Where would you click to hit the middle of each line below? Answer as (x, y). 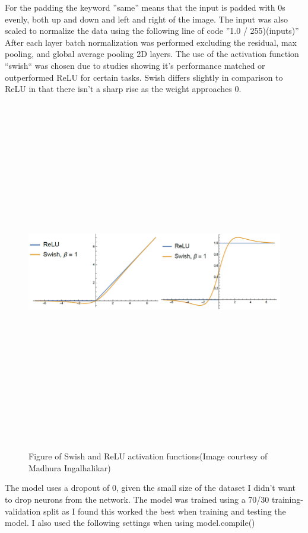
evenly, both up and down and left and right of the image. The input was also (147, 19)
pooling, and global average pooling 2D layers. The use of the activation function (152, 54)
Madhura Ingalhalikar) (70, 467)
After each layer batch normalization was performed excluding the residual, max (151, 42)
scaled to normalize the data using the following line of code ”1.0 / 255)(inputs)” (152, 31)
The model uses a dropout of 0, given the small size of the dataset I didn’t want (150, 488)
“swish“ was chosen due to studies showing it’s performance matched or (135, 65)
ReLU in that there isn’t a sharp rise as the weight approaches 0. (123, 89)
